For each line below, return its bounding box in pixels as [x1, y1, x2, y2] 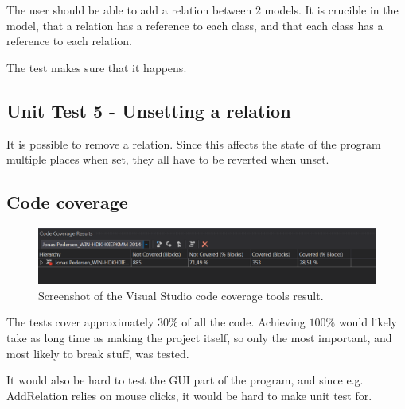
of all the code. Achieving [181, 314, 306, 330]
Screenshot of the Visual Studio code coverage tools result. [38, 287, 324, 303]
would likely [338, 314, 398, 330]
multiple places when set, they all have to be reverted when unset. [6, 151, 329, 168]
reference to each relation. [6, 33, 132, 49]
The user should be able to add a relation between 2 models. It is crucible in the [6, 2, 399, 17]
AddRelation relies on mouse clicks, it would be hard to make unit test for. [6, 387, 372, 403]
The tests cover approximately [6, 314, 154, 330]
